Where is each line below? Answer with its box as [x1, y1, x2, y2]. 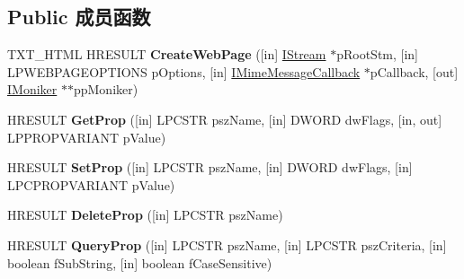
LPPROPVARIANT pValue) [7, 127, 166, 146]
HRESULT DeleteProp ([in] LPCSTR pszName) [7, 205, 283, 224]
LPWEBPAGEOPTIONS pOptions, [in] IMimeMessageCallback [7, 62, 361, 81]
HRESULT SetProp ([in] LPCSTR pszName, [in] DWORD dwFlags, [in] [7, 158, 413, 177]
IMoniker [7, 80, 58, 99]
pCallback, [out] [370, 62, 459, 81]
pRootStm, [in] [336, 45, 419, 64]
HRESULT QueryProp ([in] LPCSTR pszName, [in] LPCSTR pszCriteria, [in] [7, 235, 447, 254]
